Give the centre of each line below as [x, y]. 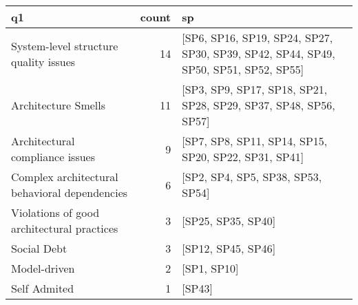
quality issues [43, 61]
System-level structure [65, 45]
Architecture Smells [59, 105]
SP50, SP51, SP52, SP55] [243, 69]
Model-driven [43, 268]
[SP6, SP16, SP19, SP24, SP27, [257, 38]
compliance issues [53, 157]
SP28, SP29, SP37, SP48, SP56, [259, 105]
